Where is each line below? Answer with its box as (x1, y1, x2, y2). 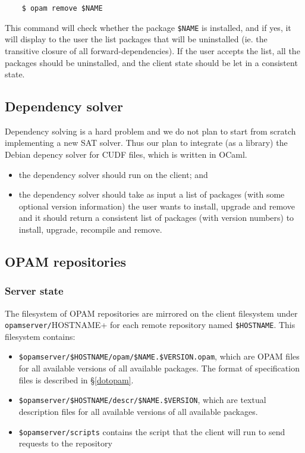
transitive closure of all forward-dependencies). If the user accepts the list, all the (5, 44, 300, 57)
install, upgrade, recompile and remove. (18, 223, 162, 236)
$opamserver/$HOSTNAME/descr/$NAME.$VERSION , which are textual (18, 393, 266, 406)
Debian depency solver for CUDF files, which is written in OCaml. (5, 148, 247, 161)
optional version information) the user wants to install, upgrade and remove (18, 199, 295, 212)
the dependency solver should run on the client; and (18, 168, 208, 180)
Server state (5, 283, 64, 298)
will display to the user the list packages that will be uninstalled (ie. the (5, 33, 268, 45)
